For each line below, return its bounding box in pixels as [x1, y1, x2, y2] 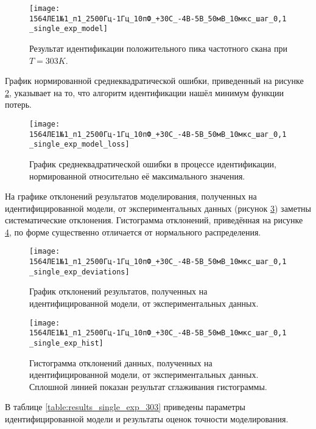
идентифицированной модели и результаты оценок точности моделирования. [5, 412, 289, 425]
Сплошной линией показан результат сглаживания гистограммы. [29, 380, 267, 392]
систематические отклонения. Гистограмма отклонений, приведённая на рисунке [5, 214, 303, 226]
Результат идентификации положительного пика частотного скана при [29, 41, 287, 54]
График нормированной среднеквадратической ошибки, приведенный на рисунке [5, 74, 304, 87]
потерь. [5, 98, 32, 111]
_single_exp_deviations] [29, 267, 130, 276]
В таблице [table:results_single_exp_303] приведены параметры [5, 400, 245, 413]
